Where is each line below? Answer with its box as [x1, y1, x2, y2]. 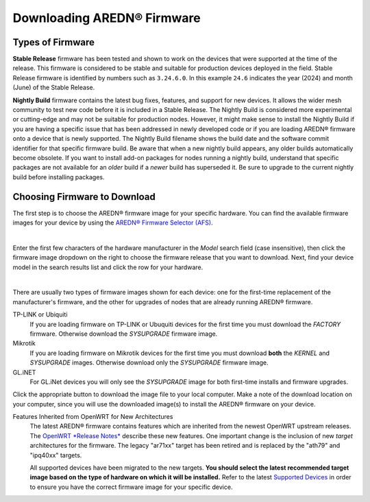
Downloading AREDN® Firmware [12, 10, 201, 25]
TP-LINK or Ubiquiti [12, 310, 68, 319]
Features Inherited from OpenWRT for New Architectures [12, 413, 173, 421]
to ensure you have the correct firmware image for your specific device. [29, 483, 233, 491]
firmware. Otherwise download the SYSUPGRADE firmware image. [29, 330, 218, 338]
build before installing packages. [12, 172, 105, 181]
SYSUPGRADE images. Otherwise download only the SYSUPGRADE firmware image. [29, 358, 269, 367]
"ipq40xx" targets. [29, 450, 82, 459]
